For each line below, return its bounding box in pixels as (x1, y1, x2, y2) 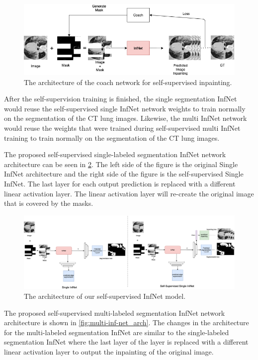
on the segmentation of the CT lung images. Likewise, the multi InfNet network (4, 113, 247, 123)
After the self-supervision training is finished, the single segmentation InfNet (4, 93, 237, 104)
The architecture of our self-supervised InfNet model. (24, 290, 186, 301)
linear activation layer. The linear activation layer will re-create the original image (4, 188, 254, 198)
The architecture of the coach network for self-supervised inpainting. (24, 77, 232, 87)
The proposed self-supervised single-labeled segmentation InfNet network (4, 149, 226, 160)
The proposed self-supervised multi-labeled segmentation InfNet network (4, 307, 225, 318)
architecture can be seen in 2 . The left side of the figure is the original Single (4, 159, 238, 169)
